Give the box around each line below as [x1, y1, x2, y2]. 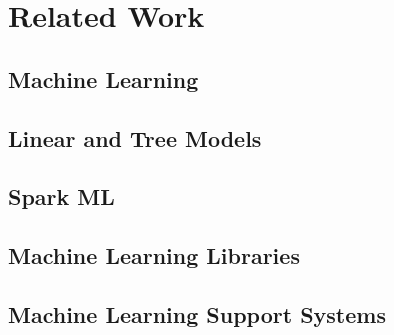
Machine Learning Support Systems [8, 298, 386, 329]
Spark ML [8, 181, 115, 212]
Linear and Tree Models [8, 122, 262, 153]
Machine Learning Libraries [8, 240, 300, 271]
